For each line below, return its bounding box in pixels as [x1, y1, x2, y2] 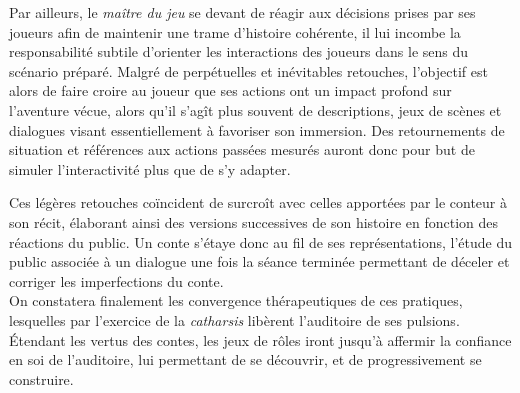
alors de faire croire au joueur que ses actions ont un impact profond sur [9, 80, 452, 101]
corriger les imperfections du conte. [9, 270, 224, 291]
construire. [9, 368, 74, 389]
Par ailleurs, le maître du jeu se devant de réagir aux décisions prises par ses [9, 2, 476, 22]
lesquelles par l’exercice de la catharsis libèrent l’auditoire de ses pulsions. [9, 309, 460, 330]
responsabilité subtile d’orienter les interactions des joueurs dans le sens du [9, 41, 469, 62]
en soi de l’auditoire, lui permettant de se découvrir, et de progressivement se [9, 349, 482, 370]
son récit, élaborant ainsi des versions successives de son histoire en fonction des [9, 211, 499, 232]
